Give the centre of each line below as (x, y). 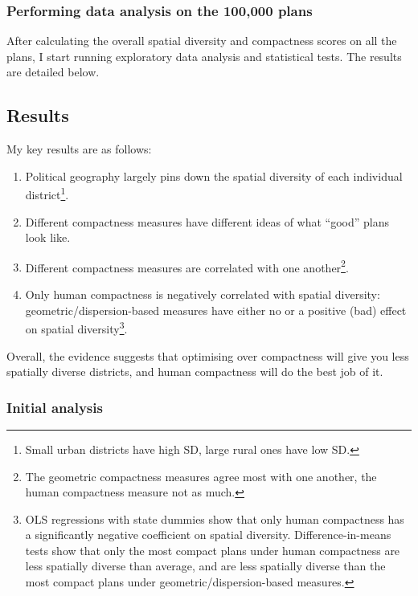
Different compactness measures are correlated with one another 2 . (187, 266)
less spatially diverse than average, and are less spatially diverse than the (205, 566)
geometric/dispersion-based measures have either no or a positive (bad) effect (216, 310)
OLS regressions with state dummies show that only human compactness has (215, 518)
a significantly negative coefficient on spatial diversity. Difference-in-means (208, 535)
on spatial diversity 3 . (76, 327)
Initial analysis (55, 407)
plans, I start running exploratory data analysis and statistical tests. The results (204, 56)
